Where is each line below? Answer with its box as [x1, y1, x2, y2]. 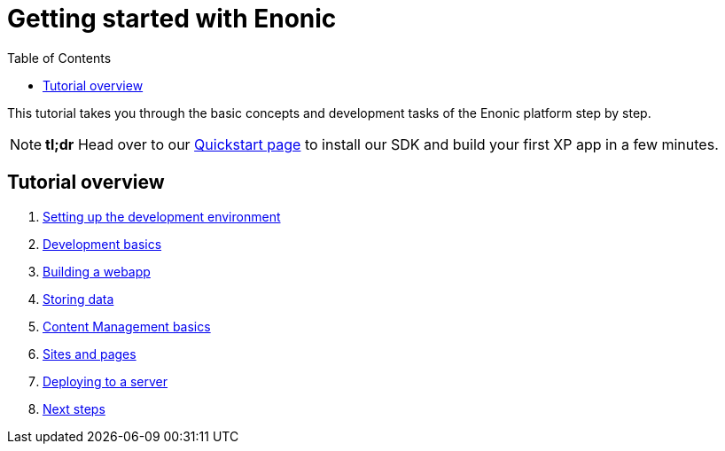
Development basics [43, 236, 162, 252]
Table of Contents [7, 50, 112, 66]
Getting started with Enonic [7, 4, 337, 34]
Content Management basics [43, 318, 211, 334]
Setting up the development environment [43, 208, 281, 224]
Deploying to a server [43, 373, 168, 389]
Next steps [43, 400, 105, 416]
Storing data [43, 291, 114, 307]
